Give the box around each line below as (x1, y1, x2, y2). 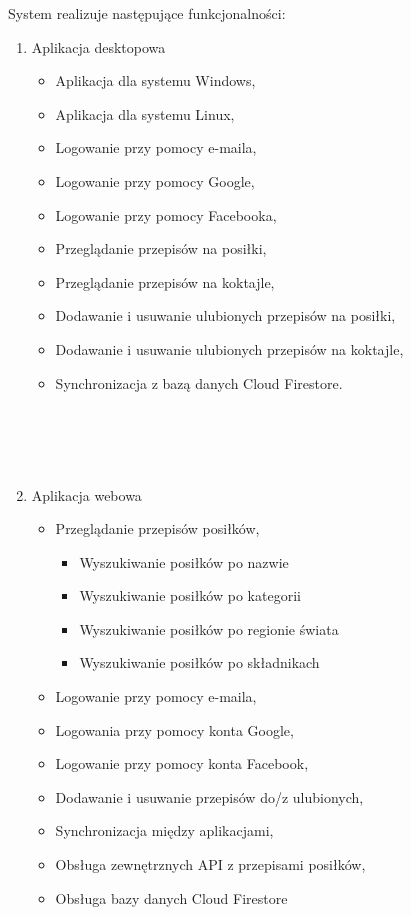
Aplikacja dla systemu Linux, (55, 103, 235, 124)
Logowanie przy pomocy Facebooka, (55, 204, 277, 225)
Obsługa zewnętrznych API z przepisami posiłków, (55, 854, 366, 875)
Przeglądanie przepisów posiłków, (55, 518, 260, 539)
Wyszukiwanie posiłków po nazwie (79, 551, 289, 572)
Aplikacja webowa (31, 484, 142, 505)
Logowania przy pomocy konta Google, (55, 719, 294, 740)
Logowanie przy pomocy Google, (55, 170, 255, 191)
